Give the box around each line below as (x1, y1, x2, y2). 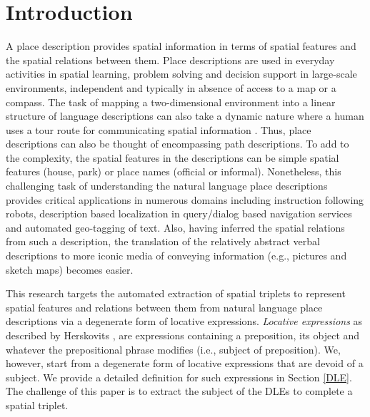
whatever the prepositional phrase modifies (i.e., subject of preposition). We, (6, 341, 341, 356)
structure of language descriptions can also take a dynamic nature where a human (6, 108, 364, 123)
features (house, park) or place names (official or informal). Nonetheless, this (6, 164, 341, 179)
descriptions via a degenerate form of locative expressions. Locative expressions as (6, 314, 363, 329)
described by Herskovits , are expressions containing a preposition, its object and (6, 328, 360, 342)
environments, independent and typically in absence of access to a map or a (6, 80, 336, 95)
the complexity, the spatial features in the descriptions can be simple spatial (6, 150, 339, 165)
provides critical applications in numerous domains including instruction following (6, 192, 364, 207)
